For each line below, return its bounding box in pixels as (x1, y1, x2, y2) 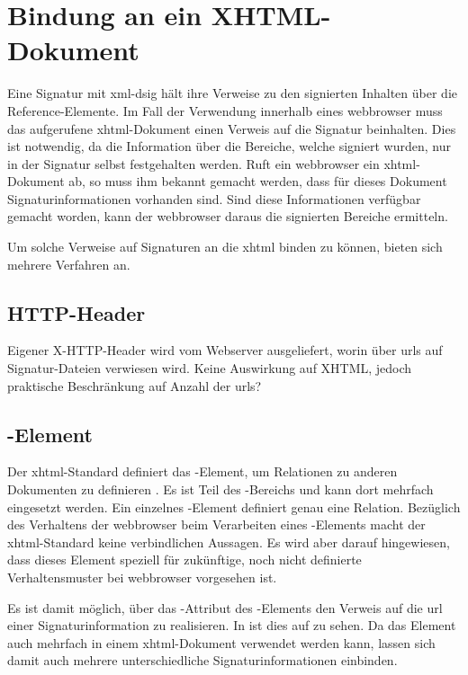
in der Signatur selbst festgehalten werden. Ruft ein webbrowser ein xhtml (7, 154, 417, 173)
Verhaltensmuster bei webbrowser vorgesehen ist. (7, 568, 277, 586)
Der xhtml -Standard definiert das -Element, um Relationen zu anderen (7, 462, 398, 481)
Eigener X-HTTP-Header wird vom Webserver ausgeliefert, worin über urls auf (7, 341, 443, 360)
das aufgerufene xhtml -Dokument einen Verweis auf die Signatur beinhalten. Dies (7, 119, 456, 138)
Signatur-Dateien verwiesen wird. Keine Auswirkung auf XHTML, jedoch (7, 359, 412, 377)
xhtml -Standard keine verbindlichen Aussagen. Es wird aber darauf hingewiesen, (7, 532, 450, 551)
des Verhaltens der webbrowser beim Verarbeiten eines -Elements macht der (7, 515, 426, 534)
